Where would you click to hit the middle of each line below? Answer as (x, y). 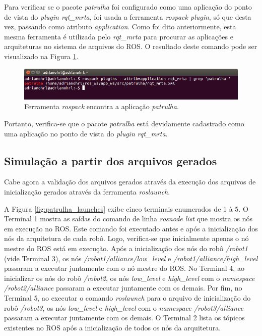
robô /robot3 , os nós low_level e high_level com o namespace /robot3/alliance (124, 307)
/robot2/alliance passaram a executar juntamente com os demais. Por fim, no (123, 288)
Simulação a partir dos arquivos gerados (111, 160)
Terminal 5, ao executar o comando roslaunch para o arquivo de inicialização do (127, 297)
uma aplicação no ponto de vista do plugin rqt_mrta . (86, 133)
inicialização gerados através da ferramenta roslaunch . (87, 192)
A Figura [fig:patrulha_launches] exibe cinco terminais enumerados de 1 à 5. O (126, 208)
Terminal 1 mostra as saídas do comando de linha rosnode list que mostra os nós (128, 219)
